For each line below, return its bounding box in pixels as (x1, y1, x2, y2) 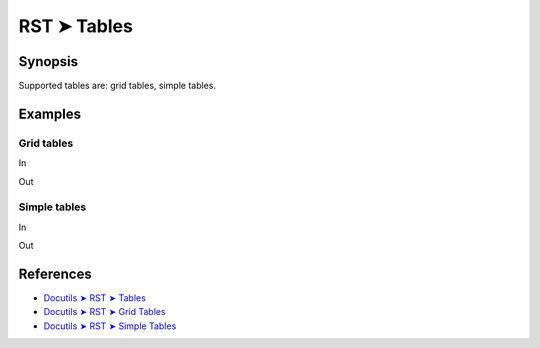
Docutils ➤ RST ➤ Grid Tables (43, 306, 166, 318)
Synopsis (18, 53, 79, 70)
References (18, 265, 92, 282)
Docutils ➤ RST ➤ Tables (43, 292, 147, 304)
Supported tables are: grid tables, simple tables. (18, 80, 217, 92)
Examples (18, 105, 82, 122)
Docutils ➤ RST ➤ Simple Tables (43, 320, 177, 332)
